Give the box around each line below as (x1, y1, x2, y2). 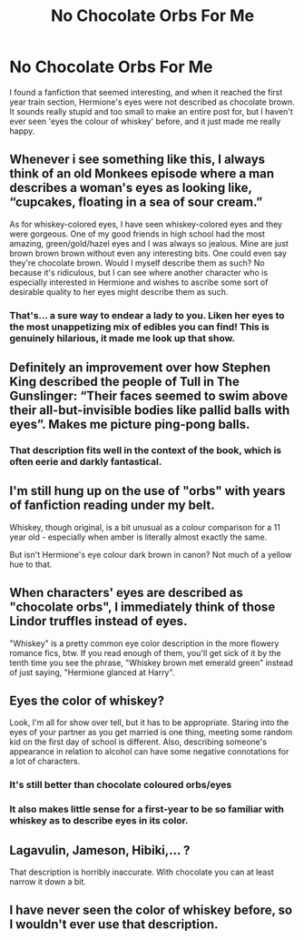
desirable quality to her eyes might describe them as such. (9, 286, 229, 297)
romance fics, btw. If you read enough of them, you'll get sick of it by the (9, 647, 281, 658)
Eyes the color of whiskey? (9, 693, 165, 708)
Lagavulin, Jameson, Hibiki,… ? (9, 843, 191, 858)
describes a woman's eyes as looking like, (9, 180, 252, 196)
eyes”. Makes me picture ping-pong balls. (9, 417, 250, 432)
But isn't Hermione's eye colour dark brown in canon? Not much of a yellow (9, 549, 292, 560)
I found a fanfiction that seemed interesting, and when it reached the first (9, 86, 283, 97)
